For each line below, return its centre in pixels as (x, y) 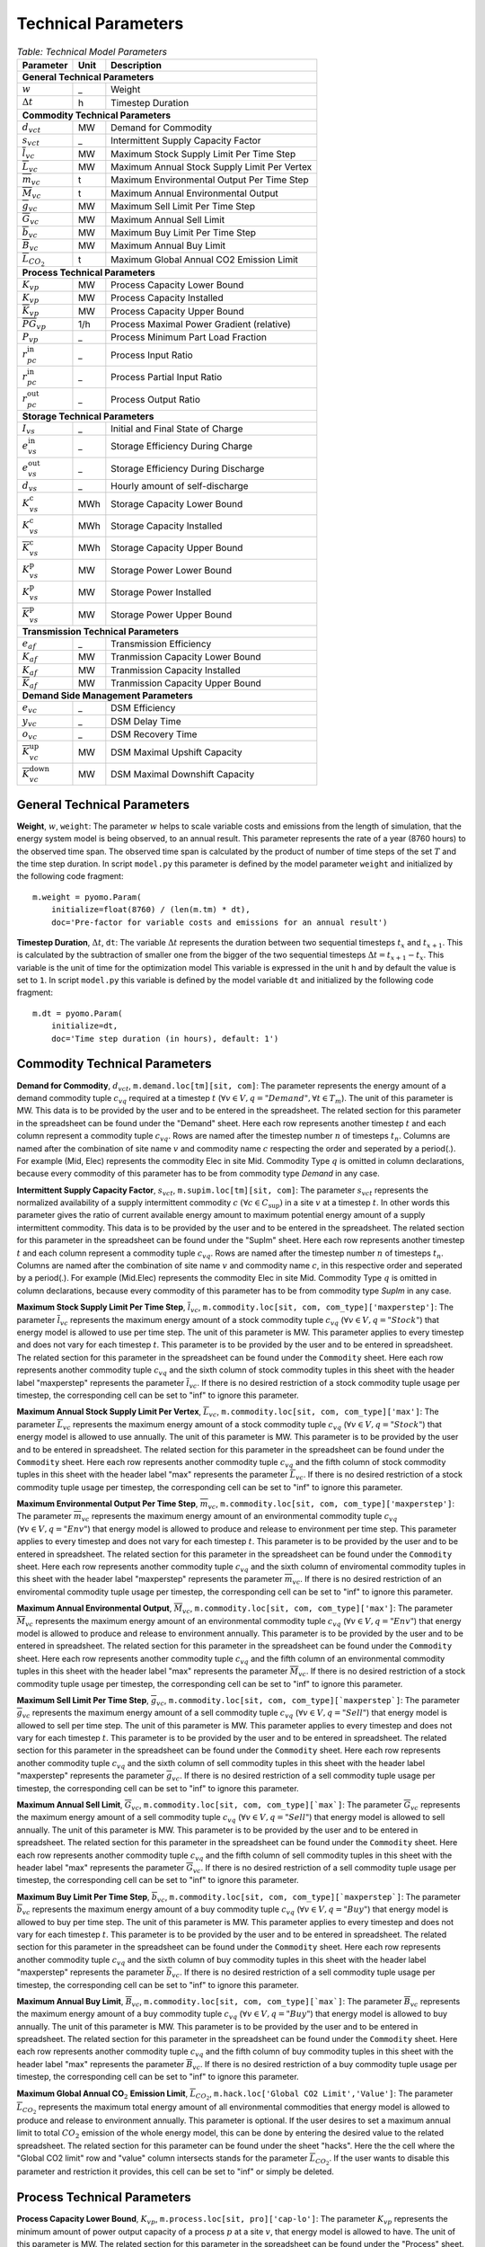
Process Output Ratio (156, 399)
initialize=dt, (84, 1026)
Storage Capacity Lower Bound (177, 503)
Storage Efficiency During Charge (182, 447)
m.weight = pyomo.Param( (87, 897)
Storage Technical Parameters (88, 416)
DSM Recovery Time (154, 734)
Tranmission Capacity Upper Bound (186, 683)
